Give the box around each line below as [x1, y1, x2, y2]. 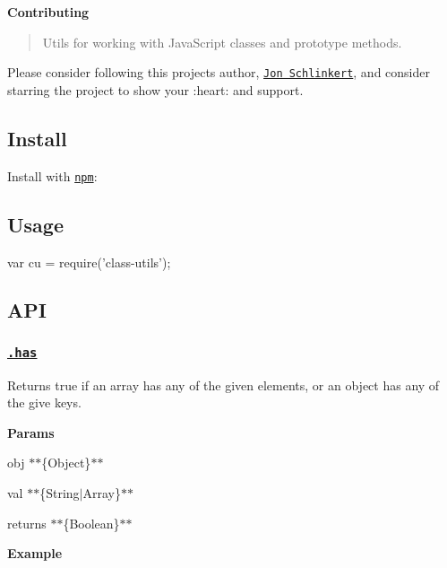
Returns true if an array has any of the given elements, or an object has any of [7, 375, 440, 394]
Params [7, 423, 55, 441]
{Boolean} [63, 513, 120, 532]
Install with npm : [7, 166, 98, 185]
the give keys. [7, 393, 82, 412]
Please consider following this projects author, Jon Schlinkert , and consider [7, 63, 430, 82]
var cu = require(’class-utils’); [7, 252, 171, 271]
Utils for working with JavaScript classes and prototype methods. [42, 32, 402, 51]
